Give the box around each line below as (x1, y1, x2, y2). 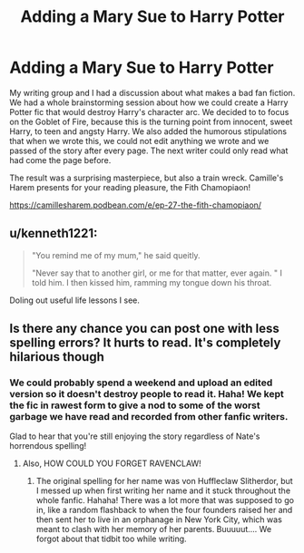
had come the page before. (9, 154, 112, 165)
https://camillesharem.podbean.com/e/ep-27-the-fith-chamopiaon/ (9, 199, 261, 210)
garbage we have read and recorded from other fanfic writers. (9, 411, 289, 423)
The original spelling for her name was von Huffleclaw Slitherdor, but (35, 476, 293, 487)
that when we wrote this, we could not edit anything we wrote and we (9, 135, 270, 146)
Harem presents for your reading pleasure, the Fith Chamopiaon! (9, 181, 251, 192)
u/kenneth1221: (9, 226, 98, 241)
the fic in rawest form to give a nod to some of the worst (9, 399, 260, 412)
